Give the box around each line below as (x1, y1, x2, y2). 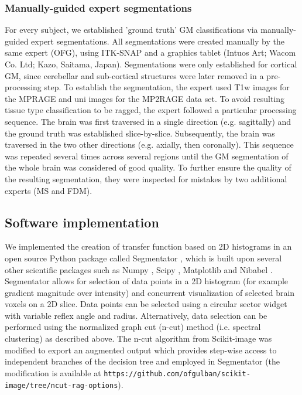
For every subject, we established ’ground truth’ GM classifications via (5, 23, 258, 36)
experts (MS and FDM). (5, 184, 92, 196)
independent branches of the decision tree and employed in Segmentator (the (5, 355, 280, 367)
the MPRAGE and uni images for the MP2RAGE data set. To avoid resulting (5, 92, 285, 104)
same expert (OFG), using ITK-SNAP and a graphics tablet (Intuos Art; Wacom (5, 46, 296, 59)
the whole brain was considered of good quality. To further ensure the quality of (5, 161, 291, 173)
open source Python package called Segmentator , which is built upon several (5, 251, 282, 264)
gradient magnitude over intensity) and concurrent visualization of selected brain (5, 286, 295, 298)
